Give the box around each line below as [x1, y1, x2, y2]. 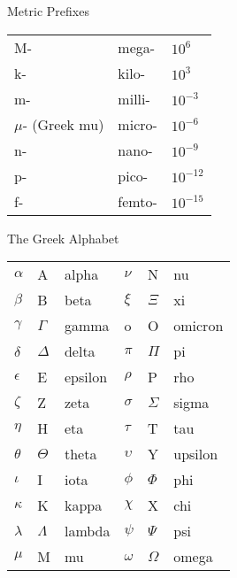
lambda [64, 520, 111, 542]
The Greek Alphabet [7, 228, 119, 247]
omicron [173, 315, 224, 336]
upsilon [173, 443, 218, 465]
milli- [118, 88, 150, 109]
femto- [118, 190, 157, 212]
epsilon [64, 366, 108, 388]
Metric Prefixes [7, 2, 89, 19]
